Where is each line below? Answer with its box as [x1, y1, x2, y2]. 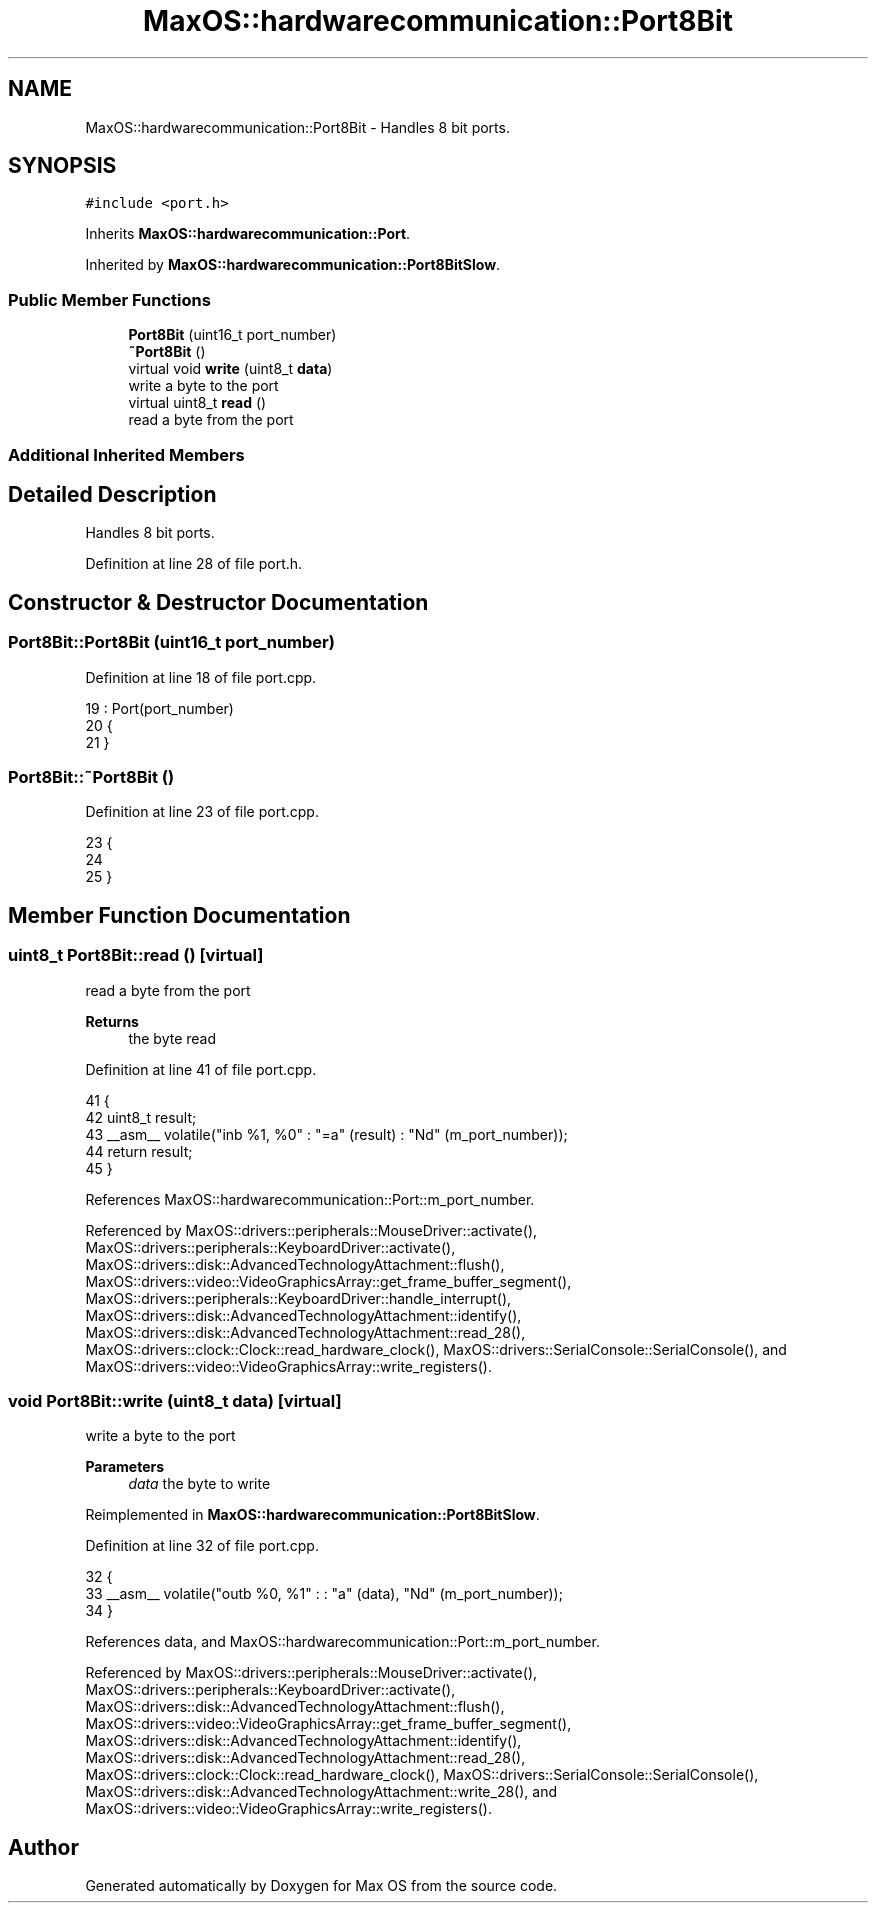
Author [8, 1834, 79, 1860]
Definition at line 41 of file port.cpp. [85, 1060, 317, 1078]
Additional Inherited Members [8, 444, 245, 465]
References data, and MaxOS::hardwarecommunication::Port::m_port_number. [85, 1633, 600, 1651]
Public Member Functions [8, 289, 211, 310]
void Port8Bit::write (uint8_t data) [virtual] [8, 1390, 342, 1411]
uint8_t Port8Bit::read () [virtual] [8, 945, 264, 966]
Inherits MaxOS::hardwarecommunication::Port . [85, 225, 411, 243]
